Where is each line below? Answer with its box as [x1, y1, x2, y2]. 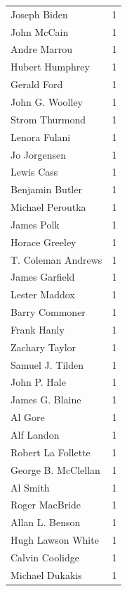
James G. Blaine [11, 392, 81, 407]
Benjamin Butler [11, 182, 82, 197]
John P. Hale [11, 374, 66, 389]
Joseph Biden [11, 6, 68, 21]
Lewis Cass [11, 164, 58, 179]
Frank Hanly [11, 322, 65, 336]
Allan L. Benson [11, 515, 81, 530]
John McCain [11, 24, 69, 39]
